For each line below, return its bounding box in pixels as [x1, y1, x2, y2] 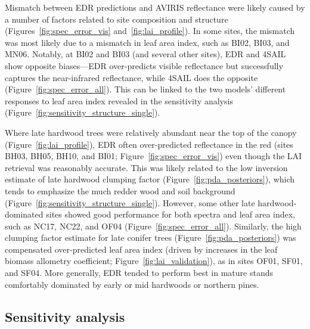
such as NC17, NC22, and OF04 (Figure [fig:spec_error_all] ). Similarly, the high [5, 219, 302, 232]
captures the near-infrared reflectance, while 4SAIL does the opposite [5, 71, 258, 83]
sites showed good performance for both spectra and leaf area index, [46, 208, 296, 221]
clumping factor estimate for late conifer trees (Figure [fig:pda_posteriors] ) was [5, 231, 296, 244]
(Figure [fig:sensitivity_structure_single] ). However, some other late [5, 196, 255, 209]
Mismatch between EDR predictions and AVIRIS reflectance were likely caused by [5, 1, 305, 13]
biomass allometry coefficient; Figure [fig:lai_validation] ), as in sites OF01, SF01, [5, 254, 303, 267]
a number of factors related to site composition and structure [5, 13, 228, 25]
